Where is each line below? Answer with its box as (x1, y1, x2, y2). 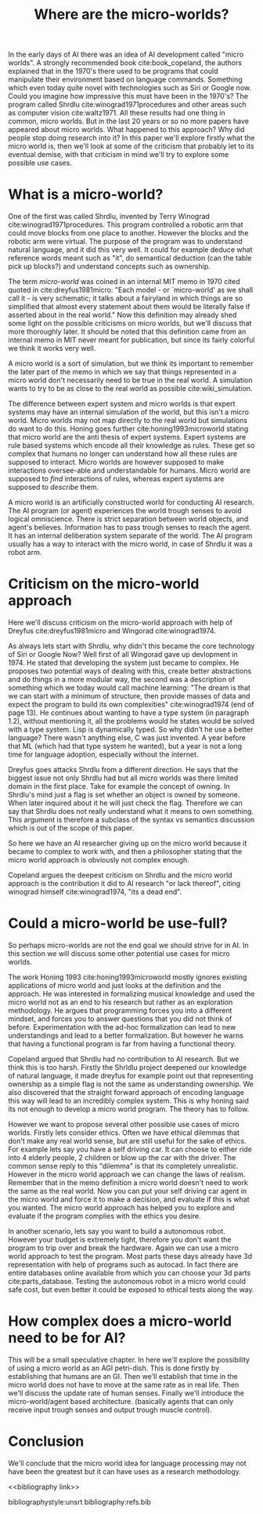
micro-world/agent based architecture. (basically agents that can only (8, 1396, 234, 1406)
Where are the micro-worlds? (34, 5, 229, 24)
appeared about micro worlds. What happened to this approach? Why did (8, 125, 245, 134)
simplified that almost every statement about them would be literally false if (8, 302, 250, 312)
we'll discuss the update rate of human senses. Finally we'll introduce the (8, 1388, 245, 1398)
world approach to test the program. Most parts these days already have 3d (8, 1252, 253, 1260)
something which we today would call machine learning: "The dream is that (8, 683, 250, 692)
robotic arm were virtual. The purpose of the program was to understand (8, 237, 243, 246)
